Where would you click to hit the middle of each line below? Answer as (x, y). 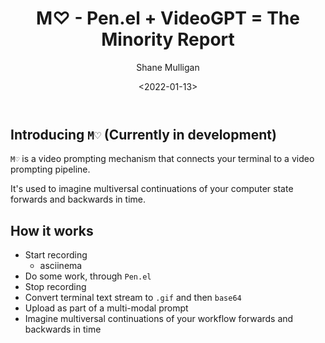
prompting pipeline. (50, 169)
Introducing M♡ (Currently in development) (143, 134)
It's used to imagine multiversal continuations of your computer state (152, 189)
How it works (52, 230)
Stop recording (55, 287)
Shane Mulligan (168, 67)
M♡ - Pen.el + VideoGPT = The (168, 18)
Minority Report (168, 39)
